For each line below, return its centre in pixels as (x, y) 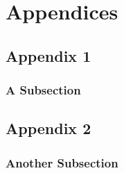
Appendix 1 (48, 55)
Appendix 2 (48, 128)
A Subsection (43, 90)
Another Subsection (62, 162)
